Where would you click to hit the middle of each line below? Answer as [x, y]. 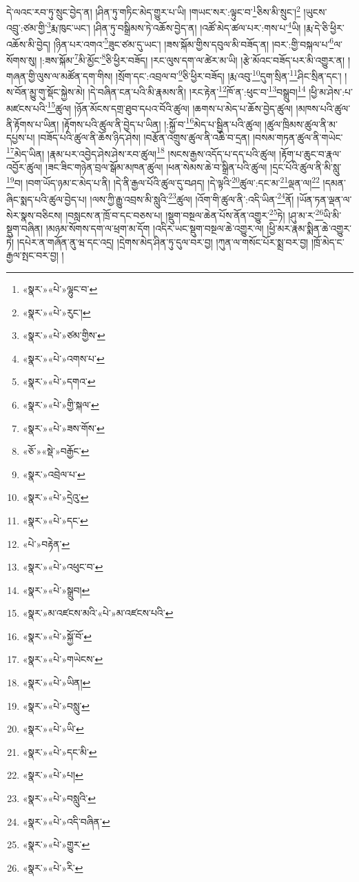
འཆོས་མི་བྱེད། [29, 44]
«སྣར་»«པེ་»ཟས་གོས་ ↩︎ [63, 428]
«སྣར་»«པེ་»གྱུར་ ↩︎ [56, 844]
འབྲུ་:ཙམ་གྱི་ [27, 27]
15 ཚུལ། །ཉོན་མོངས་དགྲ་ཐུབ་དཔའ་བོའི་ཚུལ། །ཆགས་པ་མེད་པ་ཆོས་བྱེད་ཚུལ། [170, 107]
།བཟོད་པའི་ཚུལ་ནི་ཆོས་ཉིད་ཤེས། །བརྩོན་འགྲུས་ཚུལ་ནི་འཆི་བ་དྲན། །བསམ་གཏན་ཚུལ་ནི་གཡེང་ [191, 137]
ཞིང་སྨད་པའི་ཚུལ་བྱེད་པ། [47, 199]
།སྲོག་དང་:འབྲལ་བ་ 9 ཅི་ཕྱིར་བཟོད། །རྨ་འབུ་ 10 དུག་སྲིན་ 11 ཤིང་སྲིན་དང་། [229, 75]
